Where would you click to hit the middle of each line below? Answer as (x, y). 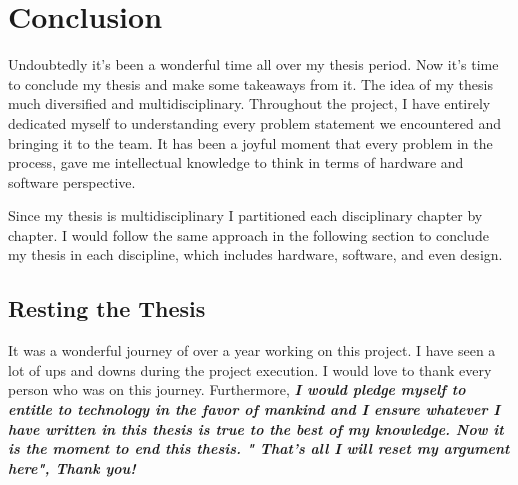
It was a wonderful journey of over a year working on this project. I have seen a (252, 350)
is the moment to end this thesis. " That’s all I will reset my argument (259, 448)
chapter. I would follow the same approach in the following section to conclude (248, 234)
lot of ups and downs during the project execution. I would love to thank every (250, 369)
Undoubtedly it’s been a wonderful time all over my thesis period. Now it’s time (253, 64)
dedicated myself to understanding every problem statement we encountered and (255, 122)
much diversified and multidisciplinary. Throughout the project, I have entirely (249, 103)
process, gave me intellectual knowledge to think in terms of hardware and (236, 162)
